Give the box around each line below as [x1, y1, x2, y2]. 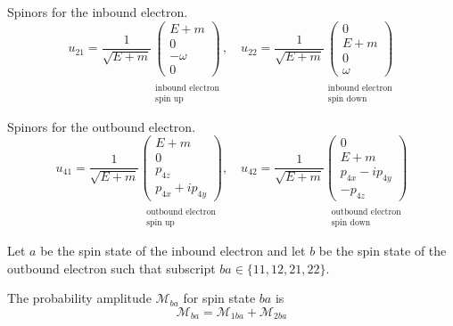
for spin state [183, 289, 256, 307]
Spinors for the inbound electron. [7, 3, 188, 20]
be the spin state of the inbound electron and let [40, 240, 306, 259]
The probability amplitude [7, 289, 152, 307]
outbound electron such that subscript [7, 258, 216, 277]
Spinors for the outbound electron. [7, 117, 196, 135]
